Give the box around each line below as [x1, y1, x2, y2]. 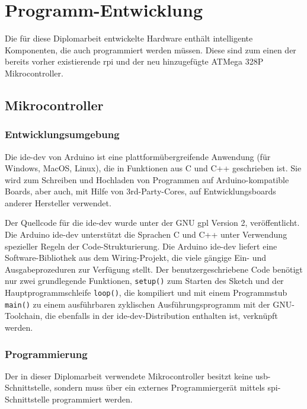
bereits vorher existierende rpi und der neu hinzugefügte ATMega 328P [5, 55, 264, 68]
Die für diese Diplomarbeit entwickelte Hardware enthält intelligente [5, 32, 253, 44]
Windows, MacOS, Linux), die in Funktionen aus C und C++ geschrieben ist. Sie [5, 162, 302, 174]
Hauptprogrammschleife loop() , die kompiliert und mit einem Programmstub [5, 286, 287, 299]
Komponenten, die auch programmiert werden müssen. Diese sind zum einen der [5, 43, 296, 56]
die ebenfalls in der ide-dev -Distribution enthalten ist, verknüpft [45, 309, 278, 322]
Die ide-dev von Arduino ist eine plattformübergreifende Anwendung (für [5, 150, 271, 162]
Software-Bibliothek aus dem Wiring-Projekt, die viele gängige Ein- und [5, 251, 267, 264]
